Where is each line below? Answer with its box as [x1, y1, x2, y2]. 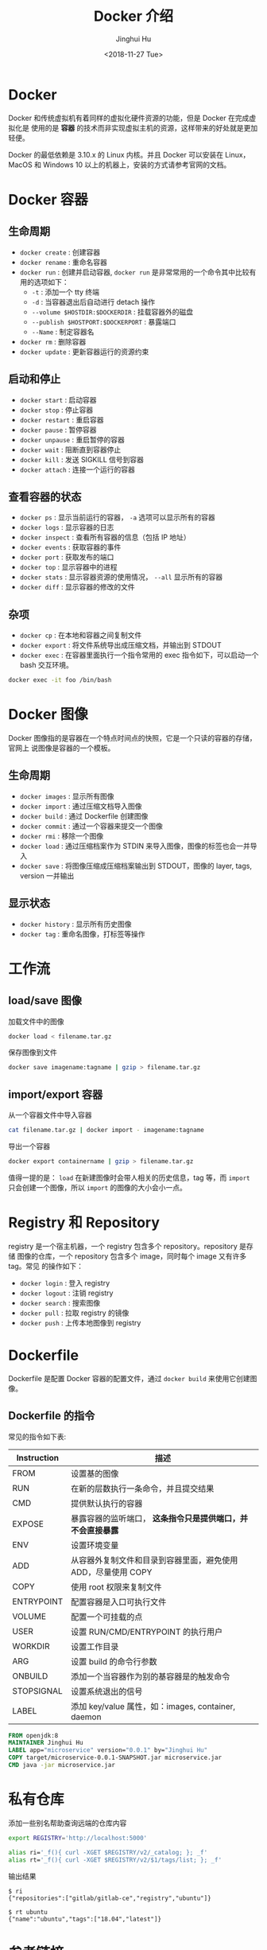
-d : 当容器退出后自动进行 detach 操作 [31, 297, 156, 306]
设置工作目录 [70, 1641, 119, 1652]
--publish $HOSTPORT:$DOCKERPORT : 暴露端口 [31, 317, 176, 326]
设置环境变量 [70, 1539, 119, 1551]
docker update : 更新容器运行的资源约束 [19, 347, 149, 356]
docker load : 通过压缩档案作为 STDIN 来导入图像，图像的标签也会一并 [19, 841, 250, 850]
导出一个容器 [8, 1142, 50, 1150]
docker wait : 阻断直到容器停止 [19, 445, 122, 454]
